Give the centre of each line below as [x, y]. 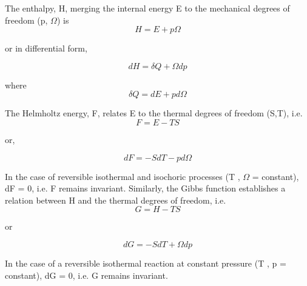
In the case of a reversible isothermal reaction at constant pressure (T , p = [146, 263]
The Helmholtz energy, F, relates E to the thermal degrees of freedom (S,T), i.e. [154, 113]
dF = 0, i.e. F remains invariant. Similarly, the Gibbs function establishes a [145, 188]
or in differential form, [46, 48]
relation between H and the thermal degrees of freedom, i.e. [116, 200]
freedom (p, [26, 20]
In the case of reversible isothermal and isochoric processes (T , [123, 176]
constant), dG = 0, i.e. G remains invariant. [86, 275]
